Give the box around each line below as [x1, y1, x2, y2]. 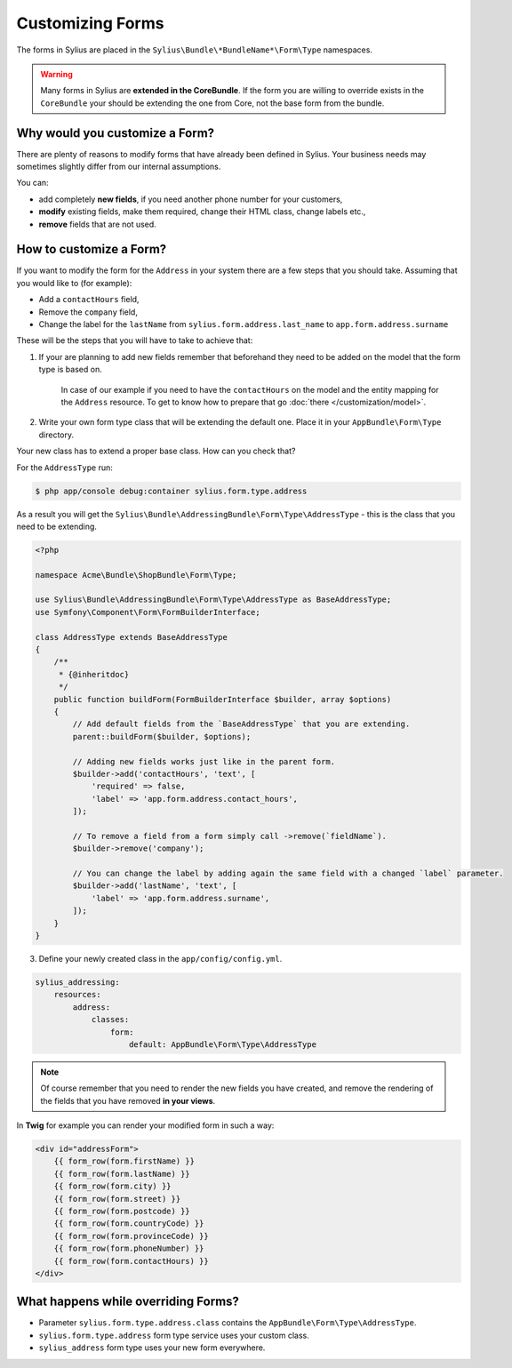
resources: [53, 989, 101, 1000]
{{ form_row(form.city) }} [53, 1181, 172, 1191]
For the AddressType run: [16, 462, 113, 473]
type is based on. [38, 364, 102, 375]
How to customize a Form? [16, 242, 167, 257]
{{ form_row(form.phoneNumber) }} [53, 1244, 204, 1253]
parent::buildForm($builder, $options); [72, 732, 252, 741]
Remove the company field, [38, 307, 138, 317]
